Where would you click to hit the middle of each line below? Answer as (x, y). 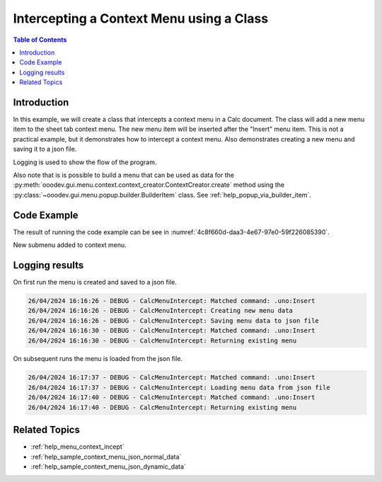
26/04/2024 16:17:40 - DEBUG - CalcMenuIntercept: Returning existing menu (162, 407)
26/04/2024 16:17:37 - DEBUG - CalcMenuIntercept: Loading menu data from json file (179, 387)
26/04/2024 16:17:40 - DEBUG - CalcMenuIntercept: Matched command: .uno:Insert (172, 397)
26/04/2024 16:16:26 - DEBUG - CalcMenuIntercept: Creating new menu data (161, 311)
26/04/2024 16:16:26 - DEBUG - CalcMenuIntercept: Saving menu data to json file (174, 321)
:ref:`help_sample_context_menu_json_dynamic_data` (109, 466)
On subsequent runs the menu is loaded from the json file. (98, 359)
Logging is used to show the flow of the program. (85, 162)
